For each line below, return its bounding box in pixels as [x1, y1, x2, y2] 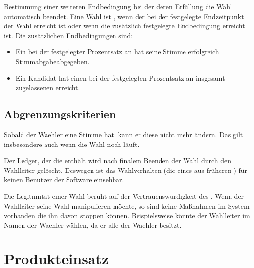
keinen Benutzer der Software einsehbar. [4, 174, 124, 185]
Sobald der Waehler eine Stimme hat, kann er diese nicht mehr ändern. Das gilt [4, 129, 243, 139]
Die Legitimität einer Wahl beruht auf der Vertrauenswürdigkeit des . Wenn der [4, 191, 244, 201]
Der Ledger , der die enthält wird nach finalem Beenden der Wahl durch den [4, 155, 231, 166]
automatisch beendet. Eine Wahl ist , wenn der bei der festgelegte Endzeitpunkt [4, 11, 244, 21]
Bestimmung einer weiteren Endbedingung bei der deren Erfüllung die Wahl [4, 1, 232, 11]
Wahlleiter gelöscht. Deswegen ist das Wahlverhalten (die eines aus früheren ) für [4, 165, 248, 175]
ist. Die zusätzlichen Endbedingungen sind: [4, 30, 133, 40]
